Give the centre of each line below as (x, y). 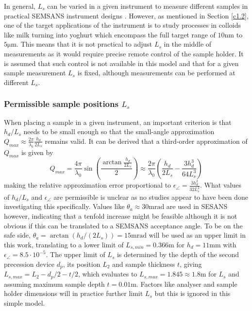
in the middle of (188, 44)
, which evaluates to (108, 274)
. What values (221, 185)
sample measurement (35, 73)
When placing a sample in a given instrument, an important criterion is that (118, 122)
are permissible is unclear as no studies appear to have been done (151, 197)
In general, (20, 6)
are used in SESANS (197, 206)
